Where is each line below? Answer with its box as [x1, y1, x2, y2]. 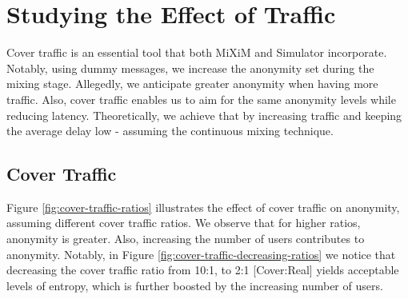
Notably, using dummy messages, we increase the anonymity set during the [6, 59, 374, 76]
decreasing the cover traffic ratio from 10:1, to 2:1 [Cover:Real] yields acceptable [6, 261, 399, 278]
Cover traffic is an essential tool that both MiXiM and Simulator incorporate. [6, 44, 387, 61]
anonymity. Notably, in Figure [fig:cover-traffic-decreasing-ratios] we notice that [6, 245, 396, 262]
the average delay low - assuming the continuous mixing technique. [6, 122, 334, 139]
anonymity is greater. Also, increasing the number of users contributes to [6, 230, 365, 247]
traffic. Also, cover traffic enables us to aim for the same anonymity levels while [6, 90, 396, 107]
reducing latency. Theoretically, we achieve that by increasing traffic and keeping [6, 106, 402, 123]
